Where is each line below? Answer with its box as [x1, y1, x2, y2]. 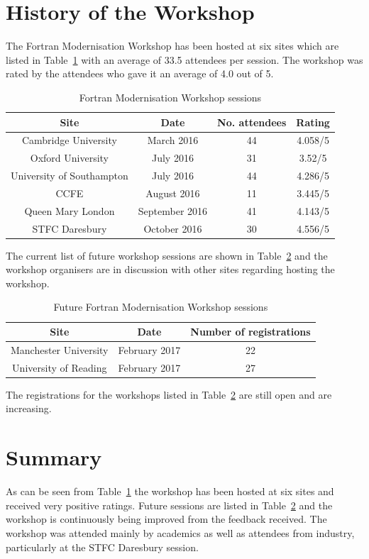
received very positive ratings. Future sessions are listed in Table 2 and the [6, 497, 333, 512]
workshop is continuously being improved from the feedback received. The [6, 511, 327, 526]
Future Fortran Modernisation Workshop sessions [53, 299, 268, 314]
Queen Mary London [24, 203, 115, 218]
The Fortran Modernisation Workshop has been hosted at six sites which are [6, 38, 339, 53]
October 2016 [143, 221, 202, 236]
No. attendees [217, 114, 287, 129]
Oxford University [30, 150, 109, 165]
